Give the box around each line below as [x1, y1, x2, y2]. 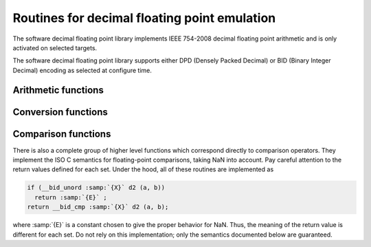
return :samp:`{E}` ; [34, 193, 108, 201]
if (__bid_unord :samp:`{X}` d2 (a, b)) [27, 184, 165, 192]
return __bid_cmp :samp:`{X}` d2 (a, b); [27, 203, 169, 211]
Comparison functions [12, 128, 111, 140]
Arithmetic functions [12, 84, 104, 96]
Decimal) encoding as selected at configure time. [12, 66, 153, 74]
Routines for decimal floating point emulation [12, 10, 276, 25]
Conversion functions [12, 106, 108, 118]
